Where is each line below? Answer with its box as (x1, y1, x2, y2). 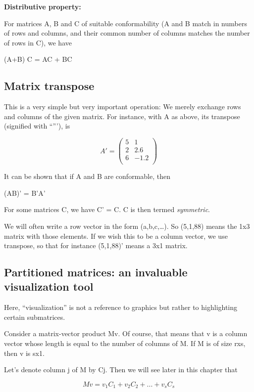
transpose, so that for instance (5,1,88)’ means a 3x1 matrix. (4, 240, 188, 251)
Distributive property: (4, 1, 81, 11)
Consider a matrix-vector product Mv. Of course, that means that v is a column (4, 328, 248, 339)
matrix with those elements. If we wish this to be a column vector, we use (4, 230, 228, 241)
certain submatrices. (4, 311, 65, 322)
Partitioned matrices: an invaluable (4, 264, 188, 280)
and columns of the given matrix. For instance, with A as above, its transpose (4, 111, 240, 121)
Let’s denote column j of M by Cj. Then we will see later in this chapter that (4, 364, 238, 375)
